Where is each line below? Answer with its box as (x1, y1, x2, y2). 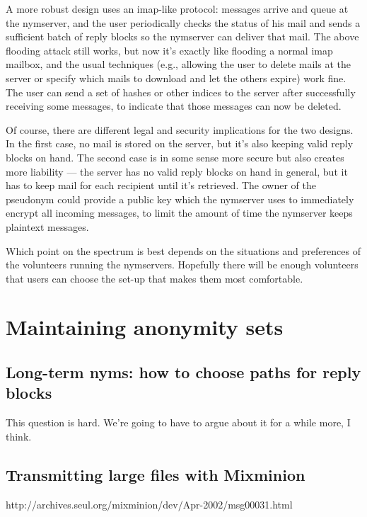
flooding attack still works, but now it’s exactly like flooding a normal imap (6, 42, 333, 57)
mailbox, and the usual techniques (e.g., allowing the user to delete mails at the (6, 57, 351, 72)
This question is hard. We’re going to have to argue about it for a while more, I (6, 415, 351, 430)
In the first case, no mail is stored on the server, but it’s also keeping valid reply (6, 136, 354, 151)
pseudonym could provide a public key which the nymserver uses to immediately (6, 191, 354, 206)
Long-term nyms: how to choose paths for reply (6, 361, 361, 383)
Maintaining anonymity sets (6, 312, 284, 341)
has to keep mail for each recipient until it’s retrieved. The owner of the (6, 178, 316, 193)
